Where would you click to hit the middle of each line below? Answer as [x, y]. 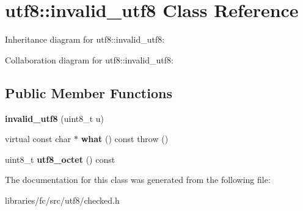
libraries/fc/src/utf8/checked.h [62, 200]
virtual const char [38, 139]
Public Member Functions [89, 92]
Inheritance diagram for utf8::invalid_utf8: [85, 39]
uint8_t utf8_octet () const [60, 159]
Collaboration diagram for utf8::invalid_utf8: [89, 59]
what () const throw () [125, 139]
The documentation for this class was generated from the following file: [138, 180]
